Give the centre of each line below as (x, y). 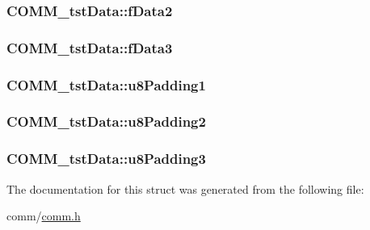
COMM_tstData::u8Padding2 (106, 121)
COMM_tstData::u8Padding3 (106, 159)
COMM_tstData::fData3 (90, 47)
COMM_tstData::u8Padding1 (106, 84)
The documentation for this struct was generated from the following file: (185, 188)
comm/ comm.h (44, 216)
